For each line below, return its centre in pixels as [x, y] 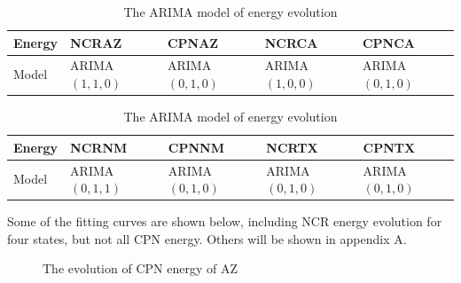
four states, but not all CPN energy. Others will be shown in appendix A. [207, 238]
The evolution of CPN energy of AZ [140, 268]
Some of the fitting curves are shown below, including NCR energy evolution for [225, 221]
